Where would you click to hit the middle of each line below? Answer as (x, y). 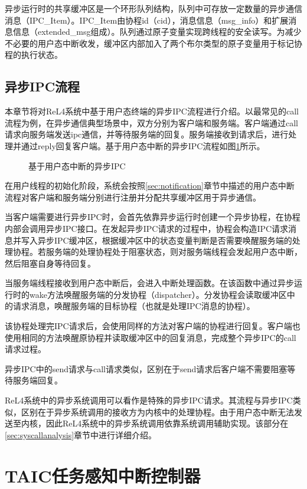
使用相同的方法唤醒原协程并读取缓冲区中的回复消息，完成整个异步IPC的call (151, 337)
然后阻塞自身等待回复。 (50, 263)
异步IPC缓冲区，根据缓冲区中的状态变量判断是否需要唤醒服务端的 (165, 240)
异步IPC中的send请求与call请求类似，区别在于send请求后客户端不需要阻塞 (146, 368)
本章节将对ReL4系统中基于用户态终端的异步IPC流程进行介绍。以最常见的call (152, 111)
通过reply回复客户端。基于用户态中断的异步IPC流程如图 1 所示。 (143, 145)
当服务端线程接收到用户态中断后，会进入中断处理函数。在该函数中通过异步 (149, 283)
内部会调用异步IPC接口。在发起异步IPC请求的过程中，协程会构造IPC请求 (147, 228)
